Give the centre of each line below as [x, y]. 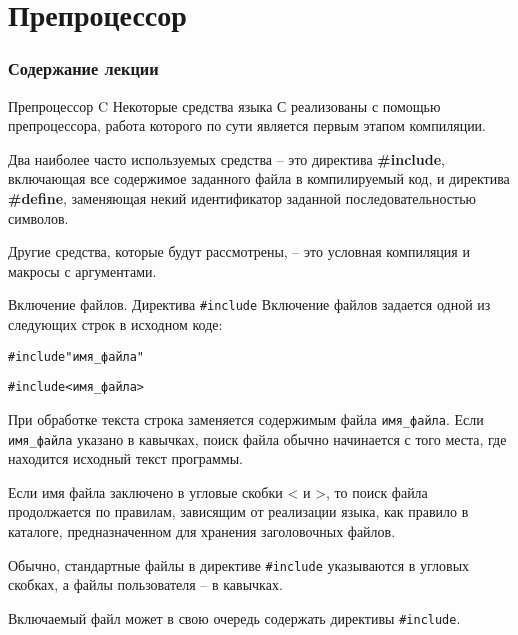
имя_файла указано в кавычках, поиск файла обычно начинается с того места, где [257, 438]
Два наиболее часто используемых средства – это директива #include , [226, 158]
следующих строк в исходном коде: [115, 324]
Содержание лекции [83, 68]
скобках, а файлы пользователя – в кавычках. [145, 584]
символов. [38, 217]
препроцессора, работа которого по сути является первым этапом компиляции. [247, 125]
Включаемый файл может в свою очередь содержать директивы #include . [234, 617]
